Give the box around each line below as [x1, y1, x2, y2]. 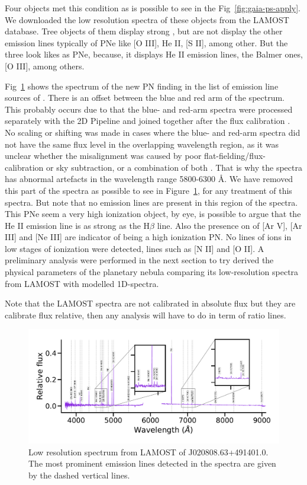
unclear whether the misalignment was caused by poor [5, 149, 202, 162]
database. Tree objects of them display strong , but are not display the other [5, 25, 283, 37]
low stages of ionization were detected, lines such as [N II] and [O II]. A [5, 242, 264, 254]
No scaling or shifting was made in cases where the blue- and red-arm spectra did [5, 126, 300, 138]
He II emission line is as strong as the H [5, 219, 150, 231]
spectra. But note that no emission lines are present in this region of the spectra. [5, 196, 298, 208]
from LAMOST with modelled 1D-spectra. [5, 277, 159, 289]
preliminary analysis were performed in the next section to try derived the [5, 254, 274, 266]
